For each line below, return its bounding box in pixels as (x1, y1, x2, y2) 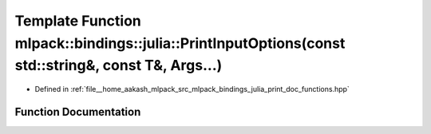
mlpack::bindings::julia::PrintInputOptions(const (14, 34, 346, 52)
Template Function (14, 12, 141, 30)
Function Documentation (14, 104, 141, 119)
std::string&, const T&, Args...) (14, 57, 223, 75)
